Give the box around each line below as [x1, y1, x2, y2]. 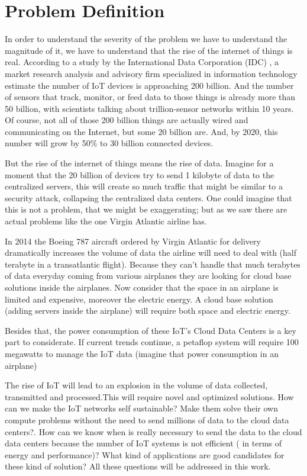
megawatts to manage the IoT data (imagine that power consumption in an [5, 347, 279, 359]
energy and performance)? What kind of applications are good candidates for [5, 448, 285, 461]
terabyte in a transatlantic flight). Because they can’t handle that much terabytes [5, 258, 300, 270]
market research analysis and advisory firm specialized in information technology [5, 67, 298, 79]
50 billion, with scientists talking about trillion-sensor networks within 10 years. [5, 102, 294, 114]
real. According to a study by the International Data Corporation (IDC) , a [5, 56, 279, 68]
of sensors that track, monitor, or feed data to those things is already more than [5, 91, 296, 103]
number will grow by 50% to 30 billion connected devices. [5, 137, 214, 149]
